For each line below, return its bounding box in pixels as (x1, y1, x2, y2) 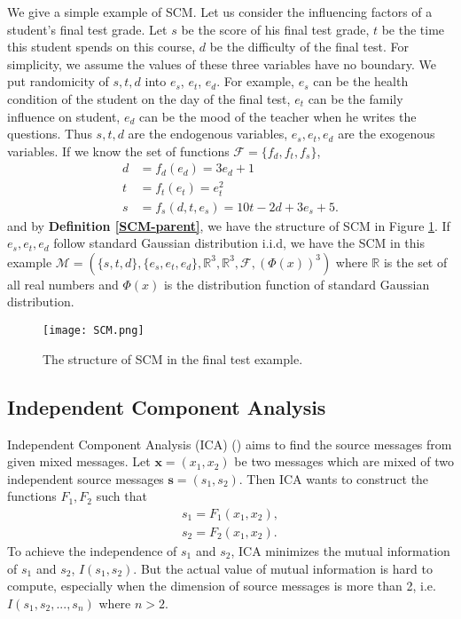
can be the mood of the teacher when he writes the (139, 107, 417, 125)
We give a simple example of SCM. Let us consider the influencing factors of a (7, 3, 433, 20)
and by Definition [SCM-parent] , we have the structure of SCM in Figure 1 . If (7, 216, 450, 234)
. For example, (216, 72, 294, 91)
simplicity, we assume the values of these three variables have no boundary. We (7, 54, 436, 73)
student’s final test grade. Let (7, 20, 168, 38)
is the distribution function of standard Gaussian (163, 274, 430, 293)
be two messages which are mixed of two (234, 452, 454, 471)
